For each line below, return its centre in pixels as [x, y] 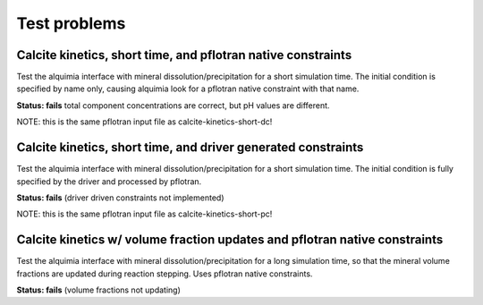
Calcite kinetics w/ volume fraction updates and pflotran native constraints [230, 240]
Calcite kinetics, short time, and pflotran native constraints [184, 55]
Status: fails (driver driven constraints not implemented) [120, 198]
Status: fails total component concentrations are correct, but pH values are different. [173, 105]
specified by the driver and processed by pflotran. [109, 181]
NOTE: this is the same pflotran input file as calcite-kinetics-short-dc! [144, 122]
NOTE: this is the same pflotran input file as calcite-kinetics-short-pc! [144, 214]
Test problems [71, 23]
